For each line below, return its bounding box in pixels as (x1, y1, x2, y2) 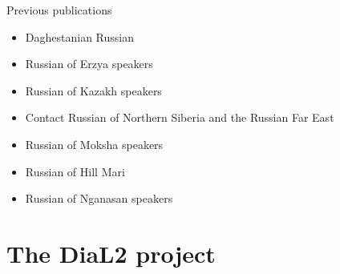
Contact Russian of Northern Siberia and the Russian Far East (25, 109, 334, 126)
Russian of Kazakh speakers (25, 82, 162, 99)
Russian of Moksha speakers (25, 135, 164, 152)
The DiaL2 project (6, 236, 216, 269)
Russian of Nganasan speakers (25, 190, 173, 207)
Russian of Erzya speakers (25, 55, 153, 72)
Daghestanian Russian (25, 28, 134, 45)
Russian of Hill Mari (25, 163, 125, 179)
